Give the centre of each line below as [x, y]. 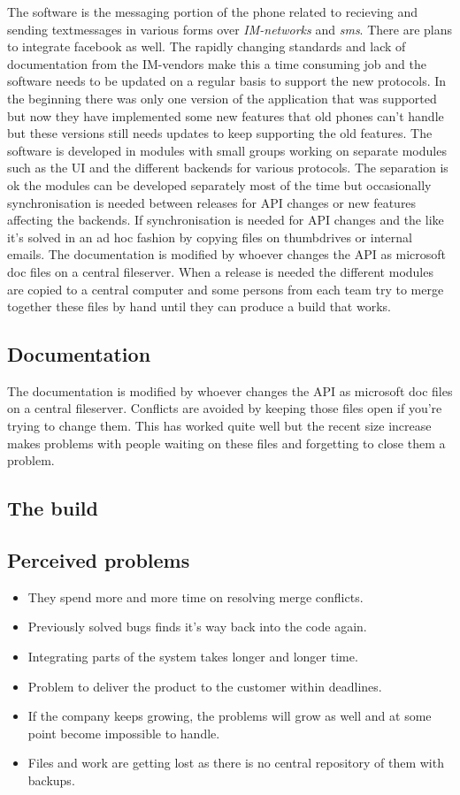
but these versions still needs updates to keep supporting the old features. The [220, 133]
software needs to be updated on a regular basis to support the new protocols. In [227, 81]
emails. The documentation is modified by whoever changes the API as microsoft [227, 254]
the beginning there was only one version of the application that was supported [222, 98]
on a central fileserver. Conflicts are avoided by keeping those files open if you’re [225, 408]
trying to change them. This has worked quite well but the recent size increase [219, 426]
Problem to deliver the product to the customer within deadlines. [205, 686]
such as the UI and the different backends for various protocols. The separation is [228, 168]
